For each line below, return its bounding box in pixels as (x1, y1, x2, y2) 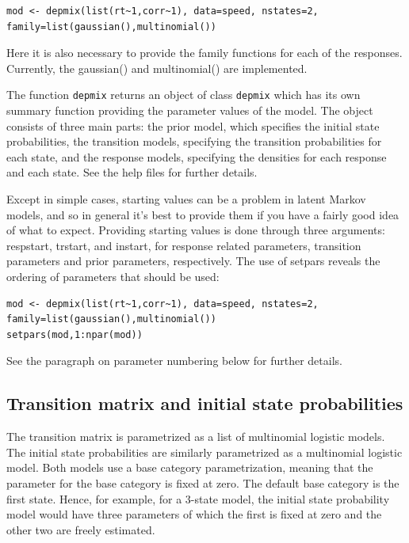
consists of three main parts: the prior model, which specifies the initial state (6, 117, 380, 134)
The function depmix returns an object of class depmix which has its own (6, 86, 361, 103)
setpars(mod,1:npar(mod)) (6, 328, 143, 340)
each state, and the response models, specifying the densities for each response (6, 148, 387, 165)
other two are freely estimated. (6, 521, 155, 537)
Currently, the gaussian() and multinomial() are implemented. (6, 59, 308, 76)
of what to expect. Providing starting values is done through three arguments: (6, 222, 385, 238)
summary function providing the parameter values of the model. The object (6, 102, 373, 119)
